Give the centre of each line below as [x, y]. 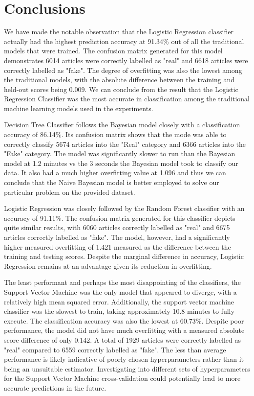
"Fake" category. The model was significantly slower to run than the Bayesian [120, 153]
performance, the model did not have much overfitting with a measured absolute [124, 330]
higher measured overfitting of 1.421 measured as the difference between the [117, 246]
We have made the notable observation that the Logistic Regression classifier [119, 32]
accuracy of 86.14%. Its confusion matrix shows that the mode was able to [115, 134]
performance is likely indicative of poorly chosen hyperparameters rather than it [124, 359]
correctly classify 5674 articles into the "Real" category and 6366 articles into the [125, 144]
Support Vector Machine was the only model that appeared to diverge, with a [120, 291]
